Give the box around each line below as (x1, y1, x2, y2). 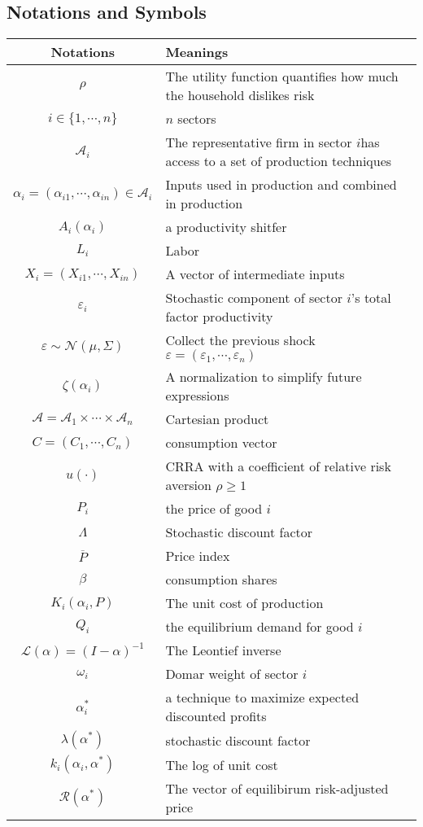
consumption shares (165, 570, 277, 589)
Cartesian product (165, 409, 269, 429)
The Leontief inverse (165, 641, 281, 660)
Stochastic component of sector (165, 288, 342, 308)
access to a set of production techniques (165, 151, 392, 171)
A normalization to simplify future (165, 367, 362, 387)
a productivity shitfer (165, 217, 287, 237)
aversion (165, 475, 211, 495)
